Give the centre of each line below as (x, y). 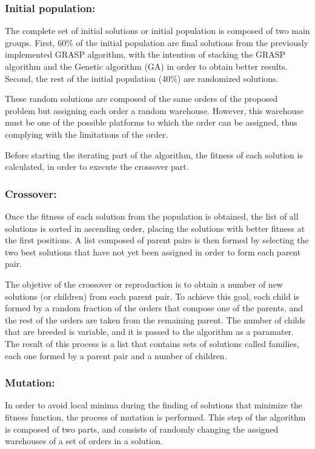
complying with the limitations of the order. (87, 134)
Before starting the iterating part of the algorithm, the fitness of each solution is (154, 154)
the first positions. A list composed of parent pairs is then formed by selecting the (157, 240)
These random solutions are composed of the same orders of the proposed (141, 99)
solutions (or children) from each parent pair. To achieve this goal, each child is (152, 296)
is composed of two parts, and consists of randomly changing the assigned (142, 429)
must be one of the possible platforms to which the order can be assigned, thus (151, 122)
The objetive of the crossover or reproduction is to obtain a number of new (144, 284)
